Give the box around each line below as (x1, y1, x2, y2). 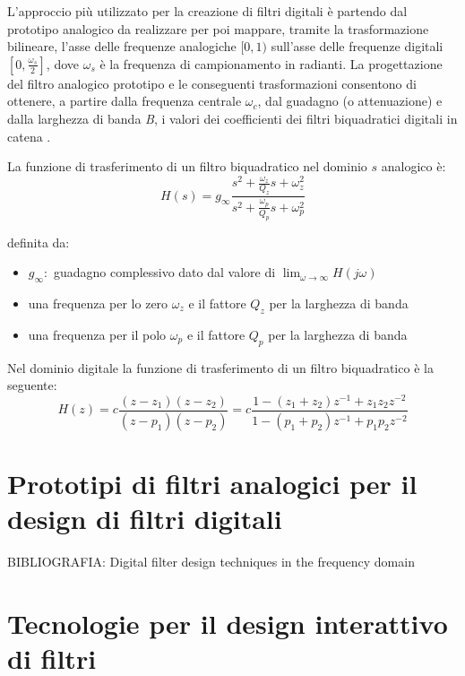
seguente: (7, 376, 57, 394)
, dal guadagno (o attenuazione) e (257, 91, 443, 110)
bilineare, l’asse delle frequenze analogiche (7, 37, 237, 56)
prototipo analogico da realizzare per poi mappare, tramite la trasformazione (7, 19, 429, 38)
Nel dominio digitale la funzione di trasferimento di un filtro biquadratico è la (7, 358, 434, 377)
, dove (46, 54, 79, 73)
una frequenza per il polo (28, 325, 167, 343)
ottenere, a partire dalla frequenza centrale (7, 91, 242, 110)
